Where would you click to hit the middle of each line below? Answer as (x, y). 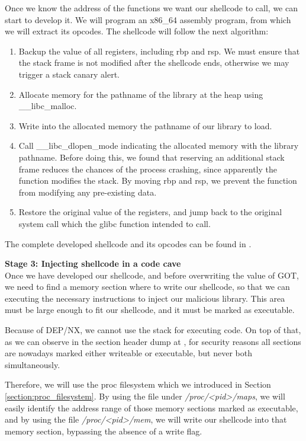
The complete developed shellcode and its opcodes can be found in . (128, 243)
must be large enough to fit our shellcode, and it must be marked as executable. (150, 310)
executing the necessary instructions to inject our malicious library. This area (145, 298)
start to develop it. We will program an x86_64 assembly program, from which (148, 19)
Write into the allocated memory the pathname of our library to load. (145, 125)
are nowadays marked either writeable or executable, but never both (128, 353)
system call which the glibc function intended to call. (115, 223)
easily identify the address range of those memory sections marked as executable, (152, 408)
